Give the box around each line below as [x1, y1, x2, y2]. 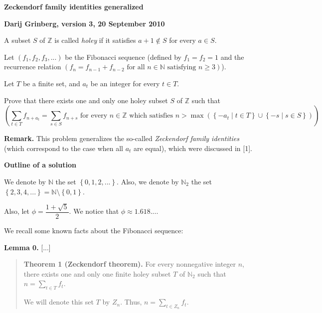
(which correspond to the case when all [4, 143, 123, 153]
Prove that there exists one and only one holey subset [4, 95, 168, 105]
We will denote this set [23, 297, 94, 307]
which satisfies [129, 112, 173, 120]
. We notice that [69, 206, 119, 216]
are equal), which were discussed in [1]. [134, 143, 252, 153]
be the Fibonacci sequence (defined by [65, 51, 181, 62]
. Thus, [120, 297, 142, 307]
